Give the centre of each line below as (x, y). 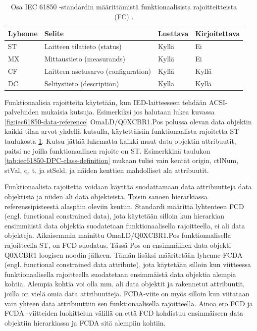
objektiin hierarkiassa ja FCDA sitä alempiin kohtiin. (85, 322)
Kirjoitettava (218, 33)
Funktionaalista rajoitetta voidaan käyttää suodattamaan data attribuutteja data (128, 187)
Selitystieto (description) (82, 83)
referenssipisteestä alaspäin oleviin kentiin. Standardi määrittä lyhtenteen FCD (124, 206)
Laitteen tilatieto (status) (83, 46)
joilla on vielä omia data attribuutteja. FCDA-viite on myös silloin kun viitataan (127, 293)
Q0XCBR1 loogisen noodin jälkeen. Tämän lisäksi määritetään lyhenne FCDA (124, 254)
